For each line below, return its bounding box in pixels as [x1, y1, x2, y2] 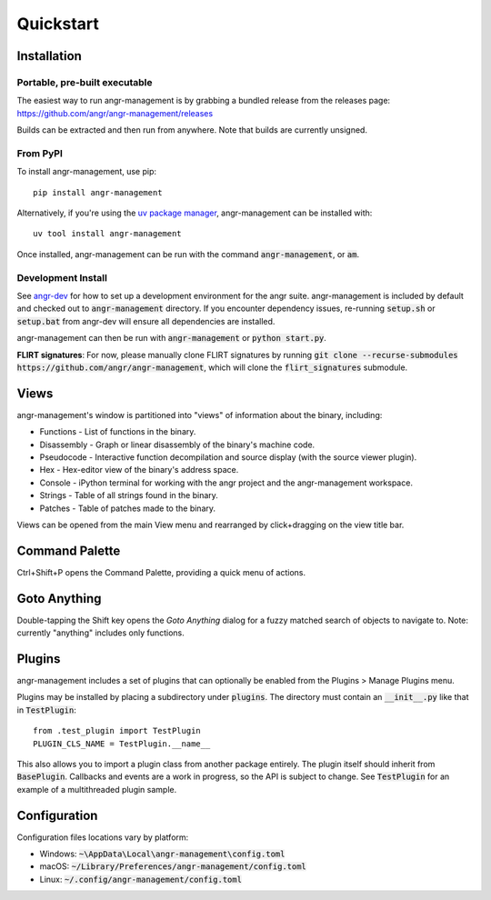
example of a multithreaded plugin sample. [16, 784, 177, 795]
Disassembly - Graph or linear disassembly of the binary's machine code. [39, 439, 316, 450]
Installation [16, 48, 82, 64]
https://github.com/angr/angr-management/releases [16, 107, 214, 118]
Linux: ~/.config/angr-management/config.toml [39, 874, 243, 885]
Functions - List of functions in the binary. [39, 426, 196, 437]
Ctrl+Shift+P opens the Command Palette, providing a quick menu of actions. [16, 566, 306, 577]
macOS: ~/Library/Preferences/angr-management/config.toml [39, 861, 306, 872]
